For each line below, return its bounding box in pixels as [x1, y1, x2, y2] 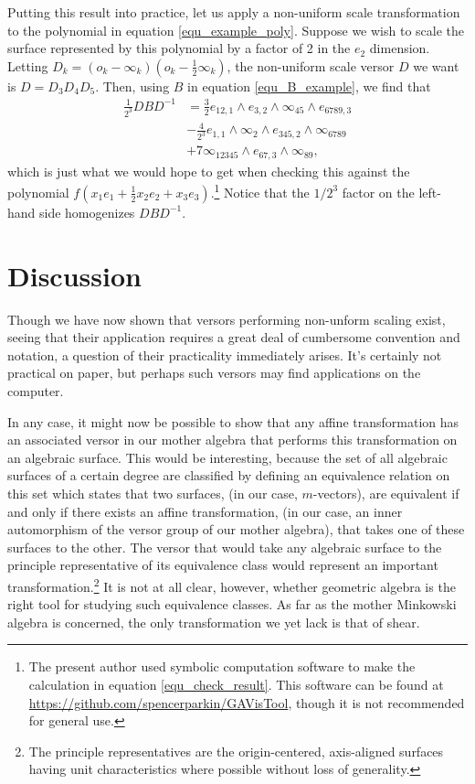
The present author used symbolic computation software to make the [28, 657, 416, 676]
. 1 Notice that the [210, 180, 310, 201]
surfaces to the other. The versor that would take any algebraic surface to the [7, 537, 442, 556]
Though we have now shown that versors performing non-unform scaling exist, [7, 309, 446, 328]
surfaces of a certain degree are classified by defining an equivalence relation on [7, 466, 450, 485]
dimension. [369, 38, 430, 58]
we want [413, 56, 459, 75]
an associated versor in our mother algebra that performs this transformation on [7, 430, 458, 449]
